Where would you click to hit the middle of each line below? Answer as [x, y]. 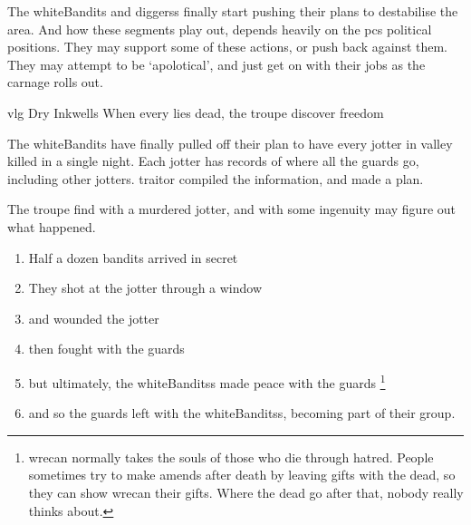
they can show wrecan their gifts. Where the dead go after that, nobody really [246, 492]
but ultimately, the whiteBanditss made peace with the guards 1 [207, 381]
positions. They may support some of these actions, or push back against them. [228, 47]
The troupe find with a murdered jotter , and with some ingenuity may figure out [231, 209]
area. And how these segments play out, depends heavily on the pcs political [220, 29]
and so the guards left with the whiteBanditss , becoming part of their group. [242, 413]
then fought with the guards [106, 349]
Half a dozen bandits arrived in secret [133, 257]
